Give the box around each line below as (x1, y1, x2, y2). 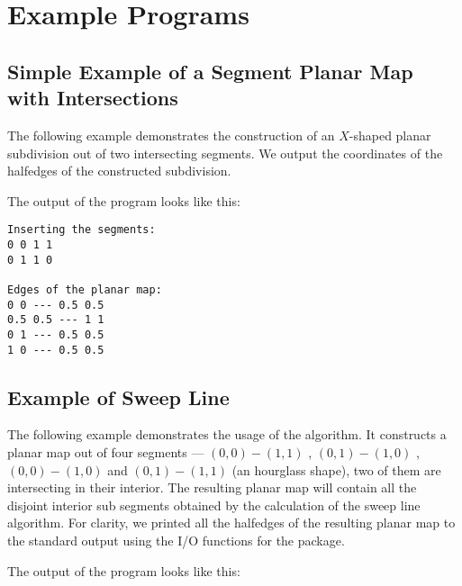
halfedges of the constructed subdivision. (7, 161, 231, 180)
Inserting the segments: (7, 223, 156, 237)
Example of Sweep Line (7, 383, 230, 410)
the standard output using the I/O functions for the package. (7, 531, 345, 550)
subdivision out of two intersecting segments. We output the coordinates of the (7, 143, 443, 162)
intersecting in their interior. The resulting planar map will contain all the (7, 478, 417, 497)
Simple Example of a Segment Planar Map (7, 57, 413, 85)
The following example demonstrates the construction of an (7, 125, 335, 144)
